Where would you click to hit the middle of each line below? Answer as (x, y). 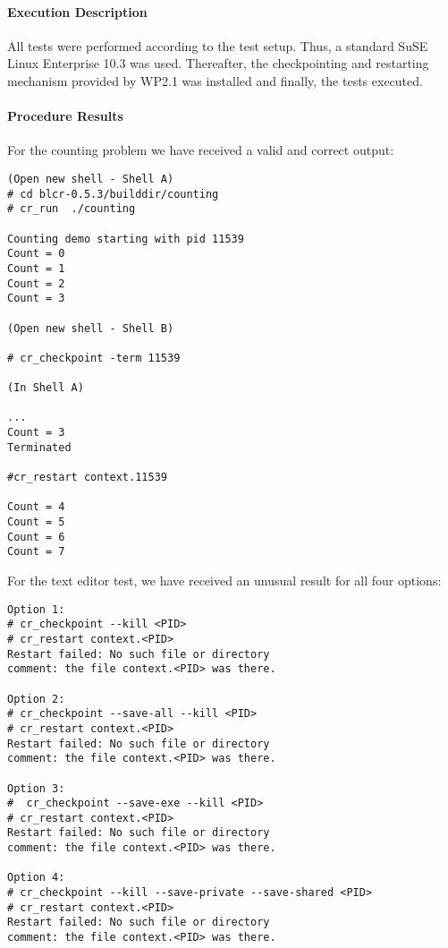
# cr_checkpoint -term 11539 (94, 358)
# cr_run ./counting (72, 209)
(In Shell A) (46, 388)
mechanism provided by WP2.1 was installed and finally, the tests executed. (215, 80)
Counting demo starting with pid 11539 (126, 239)
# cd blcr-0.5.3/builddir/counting (113, 194)
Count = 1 (36, 268)
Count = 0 (36, 254)
